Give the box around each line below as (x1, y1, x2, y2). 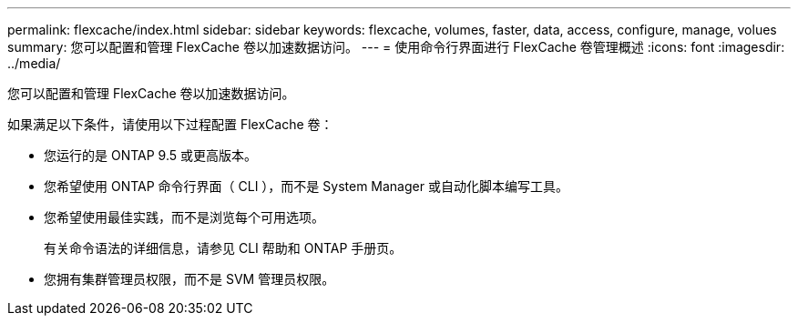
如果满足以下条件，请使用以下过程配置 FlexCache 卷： (7, 116, 333, 132)
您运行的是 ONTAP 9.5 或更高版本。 (44, 147, 257, 163)
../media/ (7, 56, 61, 71)
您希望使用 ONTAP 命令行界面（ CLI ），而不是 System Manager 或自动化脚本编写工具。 (44, 178, 568, 194)
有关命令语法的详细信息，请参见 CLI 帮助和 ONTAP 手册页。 (44, 240, 403, 256)
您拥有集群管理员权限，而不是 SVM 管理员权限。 (44, 271, 335, 287)
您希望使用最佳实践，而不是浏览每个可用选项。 (44, 209, 324, 225)
